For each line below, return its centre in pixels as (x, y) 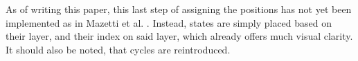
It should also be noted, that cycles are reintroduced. (118, 49)
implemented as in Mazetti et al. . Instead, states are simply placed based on (169, 22)
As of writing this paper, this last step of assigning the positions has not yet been (179, 9)
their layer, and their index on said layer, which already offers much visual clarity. (179, 36)
